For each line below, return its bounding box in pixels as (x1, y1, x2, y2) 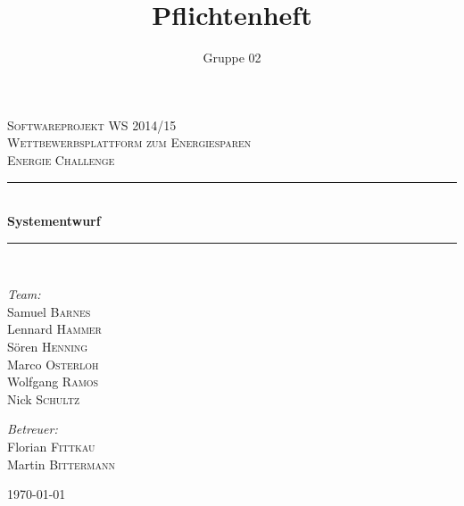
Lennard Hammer (7, 319, 102, 338)
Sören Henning (7, 337, 88, 356)
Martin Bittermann (7, 454, 115, 473)
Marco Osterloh (7, 354, 99, 373)
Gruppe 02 (203, 48, 261, 67)
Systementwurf (7, 212, 101, 230)
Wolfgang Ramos (7, 372, 99, 391)
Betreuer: (7, 419, 58, 438)
